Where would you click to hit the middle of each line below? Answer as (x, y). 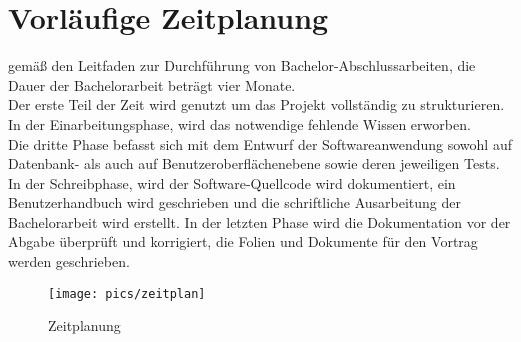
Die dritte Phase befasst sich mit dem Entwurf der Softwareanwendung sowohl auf (260, 143)
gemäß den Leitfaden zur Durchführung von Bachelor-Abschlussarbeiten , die (242, 65)
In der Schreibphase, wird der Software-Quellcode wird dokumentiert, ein (232, 182)
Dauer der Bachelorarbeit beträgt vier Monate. (152, 84)
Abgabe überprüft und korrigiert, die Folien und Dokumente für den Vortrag (243, 241)
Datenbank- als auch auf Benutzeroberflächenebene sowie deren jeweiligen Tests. (254, 163)
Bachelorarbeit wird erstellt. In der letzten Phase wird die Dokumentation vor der (259, 221)
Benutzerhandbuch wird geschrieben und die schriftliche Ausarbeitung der (234, 202)
